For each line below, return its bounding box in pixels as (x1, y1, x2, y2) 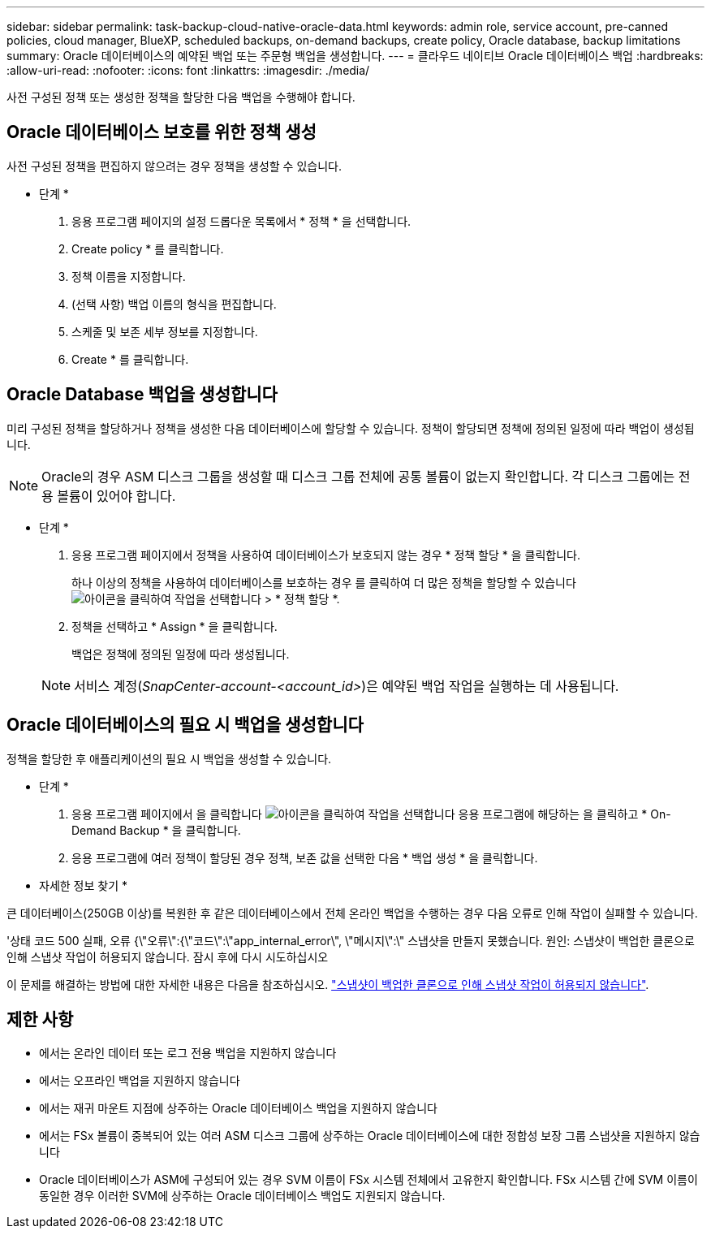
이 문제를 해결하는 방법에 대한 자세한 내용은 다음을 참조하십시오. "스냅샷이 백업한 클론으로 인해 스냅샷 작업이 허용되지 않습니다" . (6, 977, 649, 991)
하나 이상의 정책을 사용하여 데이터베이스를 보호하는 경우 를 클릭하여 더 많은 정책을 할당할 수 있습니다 (71, 575, 576, 589)
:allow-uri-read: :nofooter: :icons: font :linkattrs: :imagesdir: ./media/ (6, 63, 370, 77)
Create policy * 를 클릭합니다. (71, 241, 224, 256)
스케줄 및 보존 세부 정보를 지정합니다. (71, 324, 258, 339)
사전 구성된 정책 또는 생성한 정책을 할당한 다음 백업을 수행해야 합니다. (6, 90, 355, 104)
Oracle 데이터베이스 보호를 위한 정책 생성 (6, 122, 317, 143)
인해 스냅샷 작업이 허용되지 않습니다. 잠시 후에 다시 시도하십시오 (6, 949, 329, 964)
